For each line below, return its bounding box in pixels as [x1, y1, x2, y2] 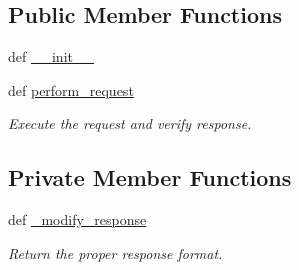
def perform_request [8, 79, 134, 100]
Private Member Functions [8, 162, 292, 193]
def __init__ [8, 46, 94, 67]
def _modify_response [8, 209, 147, 230]
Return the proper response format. [8, 242, 223, 263]
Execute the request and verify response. [8, 113, 252, 134]
